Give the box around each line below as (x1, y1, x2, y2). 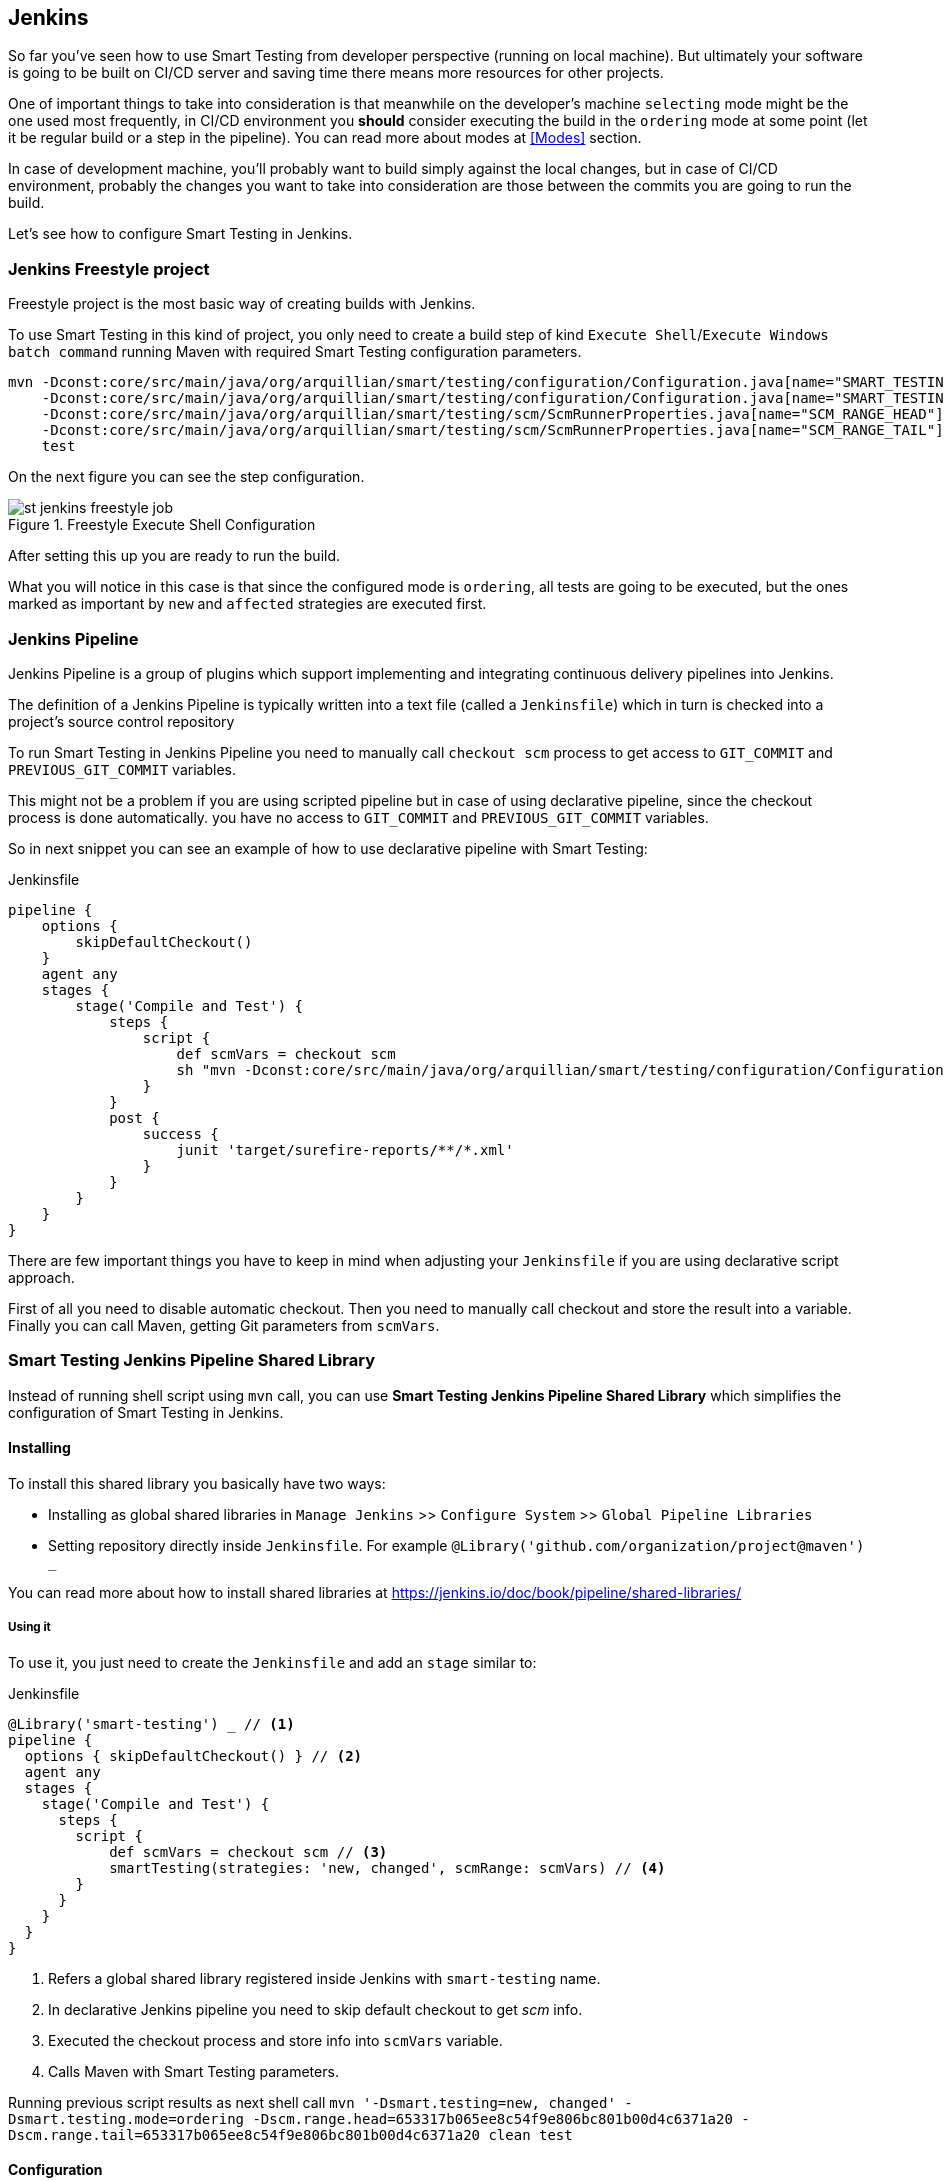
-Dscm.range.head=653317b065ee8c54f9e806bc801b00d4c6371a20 (252, 2110, 733, 2127)
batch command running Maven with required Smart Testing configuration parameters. (8, 343, 582, 361)
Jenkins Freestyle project (8, 258, 210, 279)
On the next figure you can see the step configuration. (8, 468, 365, 486)
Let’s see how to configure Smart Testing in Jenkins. (8, 225, 353, 243)
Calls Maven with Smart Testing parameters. (48, 2062, 339, 2080)
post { (109, 1109, 160, 1126)
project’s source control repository (8, 712, 235, 730)
